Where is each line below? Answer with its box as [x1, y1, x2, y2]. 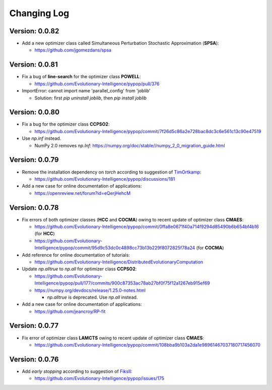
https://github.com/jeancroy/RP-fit [34, 308, 106, 314]
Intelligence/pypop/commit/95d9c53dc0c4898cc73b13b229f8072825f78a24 [34, 245, 195, 251]
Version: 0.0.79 [9, 155, 59, 164]
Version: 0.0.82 [9, 27, 59, 35]
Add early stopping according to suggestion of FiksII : [22, 368, 132, 374]
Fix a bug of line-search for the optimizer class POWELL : [22, 74, 141, 80]
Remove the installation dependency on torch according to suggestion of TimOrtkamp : [22, 169, 201, 175]
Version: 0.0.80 [9, 108, 60, 117]
